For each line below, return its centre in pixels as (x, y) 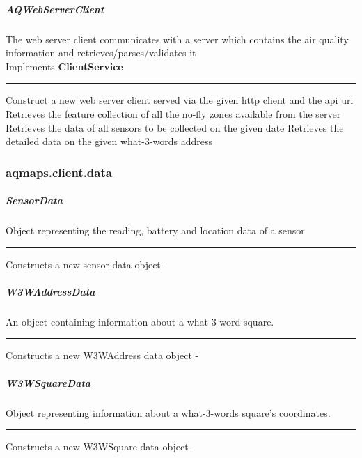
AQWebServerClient (55, 9)
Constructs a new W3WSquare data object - (101, 446)
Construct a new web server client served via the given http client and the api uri (180, 100)
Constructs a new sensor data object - (87, 264)
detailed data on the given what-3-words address (109, 141)
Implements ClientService (64, 66)
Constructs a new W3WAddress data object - (102, 355)
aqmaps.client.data (59, 172)
